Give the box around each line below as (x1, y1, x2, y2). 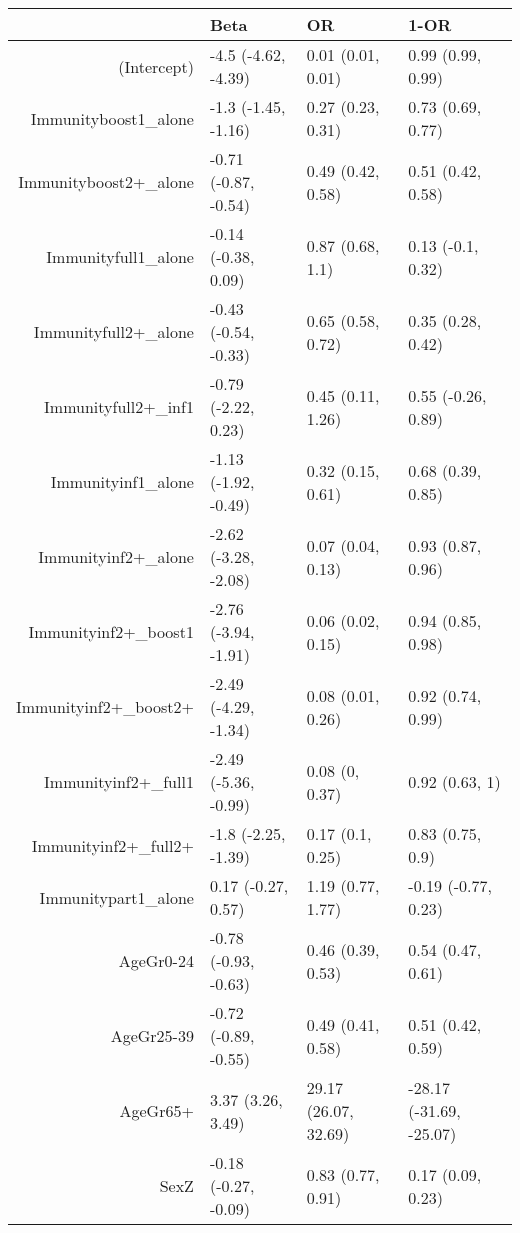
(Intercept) (118, 54, 194, 78)
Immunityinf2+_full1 (44, 770, 194, 793)
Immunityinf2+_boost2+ (16, 695, 194, 718)
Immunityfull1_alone (46, 245, 194, 268)
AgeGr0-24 (118, 949, 194, 972)
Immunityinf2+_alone (38, 545, 194, 568)
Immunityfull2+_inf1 (44, 395, 194, 418)
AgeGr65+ (119, 1099, 194, 1122)
